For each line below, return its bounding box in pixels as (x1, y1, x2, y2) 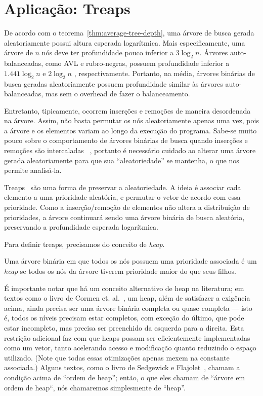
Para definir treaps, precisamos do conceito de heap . (4, 238, 165, 249)
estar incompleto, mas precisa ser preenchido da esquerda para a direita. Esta (4, 322, 244, 333)
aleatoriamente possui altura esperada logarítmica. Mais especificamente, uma (4, 37, 245, 48)
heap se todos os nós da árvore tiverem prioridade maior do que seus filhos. (4, 266, 236, 276)
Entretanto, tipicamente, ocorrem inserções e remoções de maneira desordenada (4, 105, 251, 116)
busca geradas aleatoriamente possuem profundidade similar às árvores (4, 78, 223, 89)
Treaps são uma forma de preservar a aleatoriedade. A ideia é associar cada (4, 182, 241, 192)
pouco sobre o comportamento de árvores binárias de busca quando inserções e (4, 135, 248, 146)
